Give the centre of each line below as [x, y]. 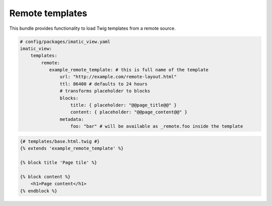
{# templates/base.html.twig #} [60, 141]
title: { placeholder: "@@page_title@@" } [123, 105]
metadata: [72, 119]
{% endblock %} [39, 191]
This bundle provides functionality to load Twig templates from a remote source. [92, 28]
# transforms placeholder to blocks [105, 91]
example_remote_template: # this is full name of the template [129, 70]
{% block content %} [45, 176]
